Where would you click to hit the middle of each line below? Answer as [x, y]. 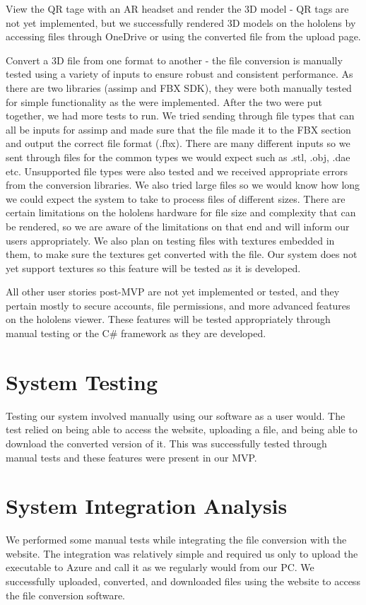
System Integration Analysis [147, 506]
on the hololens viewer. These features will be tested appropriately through [168, 319]
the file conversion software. [65, 595]
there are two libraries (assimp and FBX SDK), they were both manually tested [179, 87]
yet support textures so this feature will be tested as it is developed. [153, 268]
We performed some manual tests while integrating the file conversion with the [176, 540]
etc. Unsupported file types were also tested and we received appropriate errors [177, 171]
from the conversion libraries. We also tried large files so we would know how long [183, 185]
